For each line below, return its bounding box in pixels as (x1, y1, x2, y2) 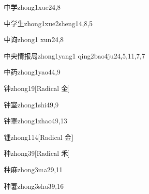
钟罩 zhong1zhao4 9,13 (4, 116, 67, 126)
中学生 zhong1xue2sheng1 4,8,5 (4, 18, 93, 28)
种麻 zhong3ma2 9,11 (4, 164, 63, 174)
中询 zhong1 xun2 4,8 (4, 34, 64, 45)
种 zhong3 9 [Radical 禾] (4, 148, 70, 158)
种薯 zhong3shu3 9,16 (4, 180, 64, 191)
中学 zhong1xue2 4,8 (4, 2, 61, 12)
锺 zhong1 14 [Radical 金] (4, 132, 74, 142)
